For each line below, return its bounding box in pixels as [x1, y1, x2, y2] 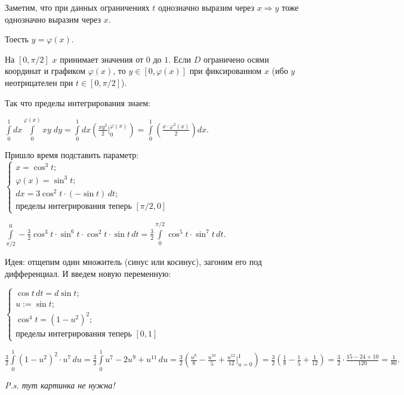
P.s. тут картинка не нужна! [5, 378, 115, 391]
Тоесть [5, 33, 29, 45]
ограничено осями [203, 53, 269, 65]
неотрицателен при [5, 76, 73, 88]
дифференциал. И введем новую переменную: [5, 267, 171, 279]
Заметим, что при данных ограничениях [5, 1, 150, 13]
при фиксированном [189, 64, 262, 77]
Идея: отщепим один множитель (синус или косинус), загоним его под [5, 255, 262, 268]
